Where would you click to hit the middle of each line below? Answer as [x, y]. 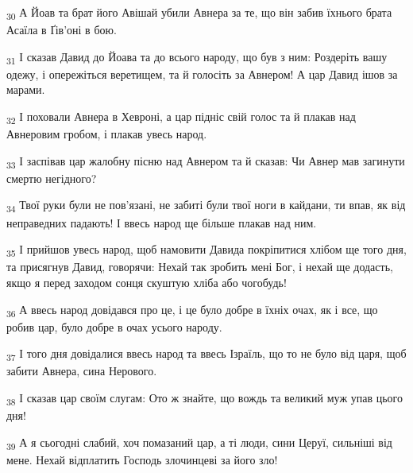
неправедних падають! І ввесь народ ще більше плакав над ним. [162, 222]
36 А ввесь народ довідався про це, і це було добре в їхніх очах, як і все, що [192, 310]
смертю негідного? [52, 178]
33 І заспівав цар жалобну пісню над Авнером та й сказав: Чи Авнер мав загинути [206, 161]
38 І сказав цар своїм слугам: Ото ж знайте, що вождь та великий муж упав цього [205, 398]
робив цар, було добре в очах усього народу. [114, 326]
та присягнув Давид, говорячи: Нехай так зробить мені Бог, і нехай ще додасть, [200, 267]
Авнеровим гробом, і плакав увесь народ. [107, 134]
